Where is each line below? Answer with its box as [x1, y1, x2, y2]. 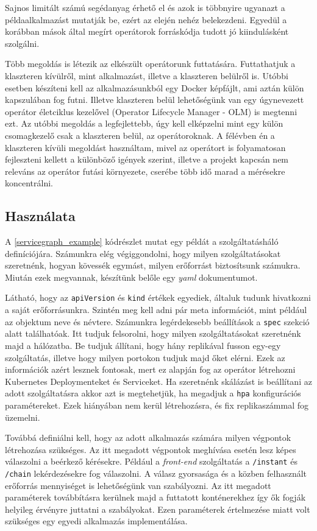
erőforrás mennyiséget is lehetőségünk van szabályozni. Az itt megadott [5, 479, 271, 491]
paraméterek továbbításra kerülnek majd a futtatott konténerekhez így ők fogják [5, 491, 306, 504]
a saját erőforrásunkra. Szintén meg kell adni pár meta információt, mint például [5, 303, 307, 316]
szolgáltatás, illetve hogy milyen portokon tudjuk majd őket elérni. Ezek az [5, 351, 285, 364]
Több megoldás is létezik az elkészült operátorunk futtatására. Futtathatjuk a [5, 57, 296, 70]
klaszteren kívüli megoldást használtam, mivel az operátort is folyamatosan [5, 141, 286, 153]
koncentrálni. [5, 177, 54, 189]
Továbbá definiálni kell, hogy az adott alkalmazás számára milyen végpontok [5, 431, 291, 444]
